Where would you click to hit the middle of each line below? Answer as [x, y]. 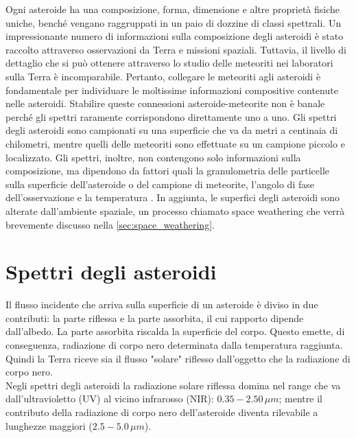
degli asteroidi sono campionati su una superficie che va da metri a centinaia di [172, 130]
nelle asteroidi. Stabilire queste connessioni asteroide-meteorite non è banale [165, 103]
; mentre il [300, 399]
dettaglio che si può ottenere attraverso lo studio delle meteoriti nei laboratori [169, 63]
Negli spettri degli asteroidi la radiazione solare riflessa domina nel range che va [173, 385]
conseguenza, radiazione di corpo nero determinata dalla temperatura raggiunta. [174, 345]
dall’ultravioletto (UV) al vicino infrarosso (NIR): [110, 399]
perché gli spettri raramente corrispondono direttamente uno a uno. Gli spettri [171, 116]
